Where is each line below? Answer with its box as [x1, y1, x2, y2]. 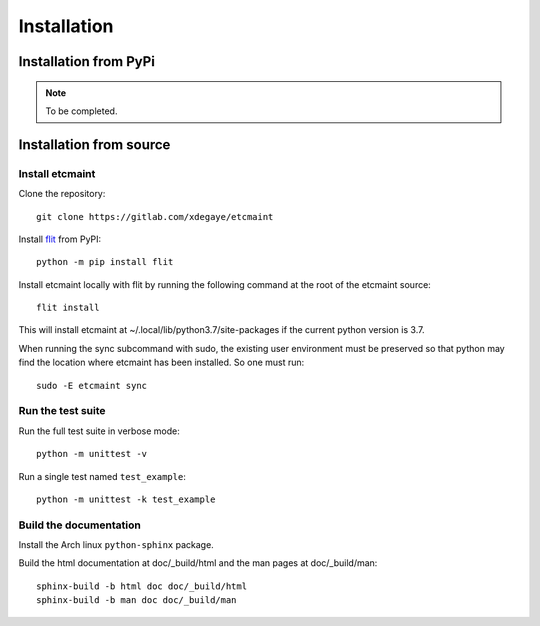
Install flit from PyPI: [18, 233, 102, 245]
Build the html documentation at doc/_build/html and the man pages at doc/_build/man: [18, 557, 378, 569]
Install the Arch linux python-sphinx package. [18, 539, 214, 551]
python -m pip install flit [36, 256, 174, 268]
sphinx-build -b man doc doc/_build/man [36, 595, 237, 606]
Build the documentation [18, 518, 142, 532]
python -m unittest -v [36, 448, 148, 460]
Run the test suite [18, 404, 106, 418]
